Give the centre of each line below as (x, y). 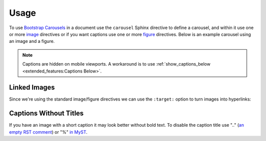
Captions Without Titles (46, 113)
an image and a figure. (32, 41)
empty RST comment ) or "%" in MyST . (48, 132)
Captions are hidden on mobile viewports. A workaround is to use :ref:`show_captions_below (116, 64)
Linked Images (32, 88)
